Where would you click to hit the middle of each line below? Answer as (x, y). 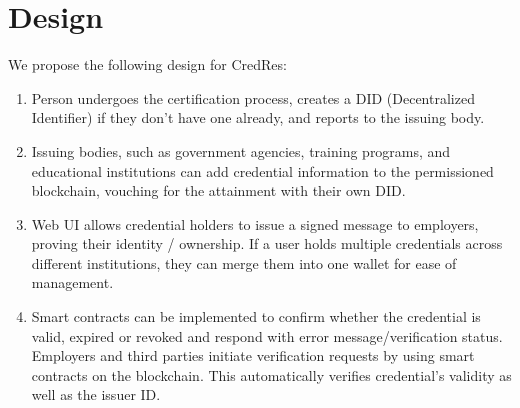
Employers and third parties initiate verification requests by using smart (253, 355)
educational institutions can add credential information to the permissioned (262, 170)
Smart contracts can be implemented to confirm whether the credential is (256, 316)
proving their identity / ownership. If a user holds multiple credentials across (267, 243)
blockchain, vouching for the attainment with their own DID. (218, 190)
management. (72, 282)
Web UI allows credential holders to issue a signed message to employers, (255, 223)
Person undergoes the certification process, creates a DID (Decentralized (253, 97)
